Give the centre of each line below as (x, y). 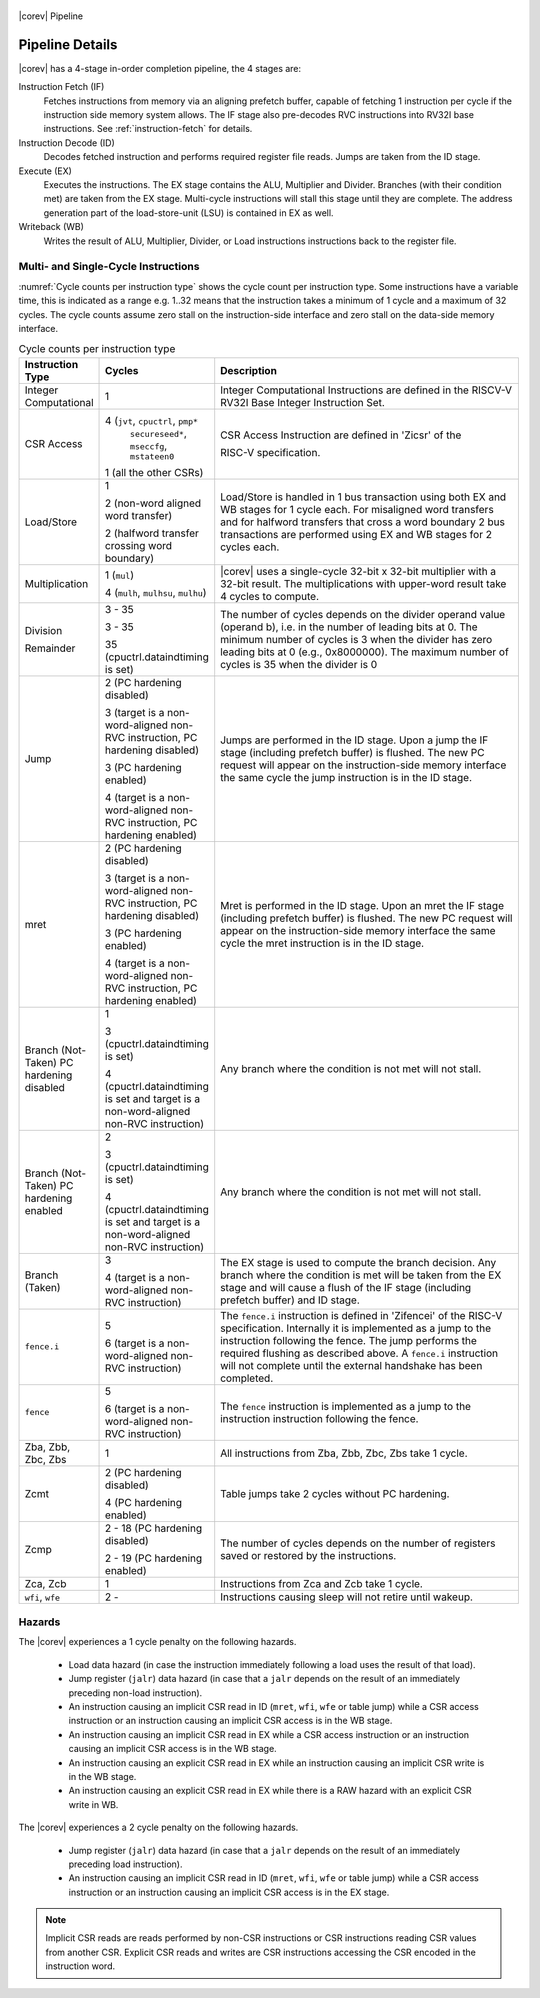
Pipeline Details (68, 44)
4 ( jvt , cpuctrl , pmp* (152, 420)
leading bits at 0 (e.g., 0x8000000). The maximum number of (364, 652)
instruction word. (80, 1966)
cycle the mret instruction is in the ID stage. (322, 943)
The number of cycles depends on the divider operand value (363, 614)
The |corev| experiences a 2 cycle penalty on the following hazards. (158, 1827)
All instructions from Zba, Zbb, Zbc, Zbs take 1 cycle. (344, 1453)
